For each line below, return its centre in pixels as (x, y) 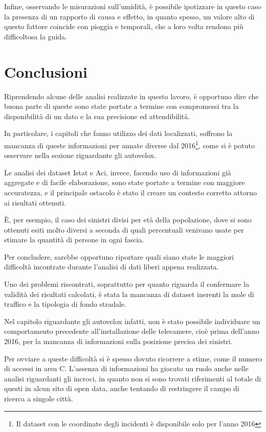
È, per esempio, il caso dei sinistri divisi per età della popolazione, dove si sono (128, 220)
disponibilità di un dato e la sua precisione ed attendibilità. (97, 116)
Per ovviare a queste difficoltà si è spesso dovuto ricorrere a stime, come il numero (133, 358)
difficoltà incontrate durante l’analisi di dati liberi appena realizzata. (112, 267)
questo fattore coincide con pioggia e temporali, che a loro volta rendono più (124, 26)
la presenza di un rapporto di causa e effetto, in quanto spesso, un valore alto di (129, 16)
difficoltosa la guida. (36, 36)
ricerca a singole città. (39, 398)
